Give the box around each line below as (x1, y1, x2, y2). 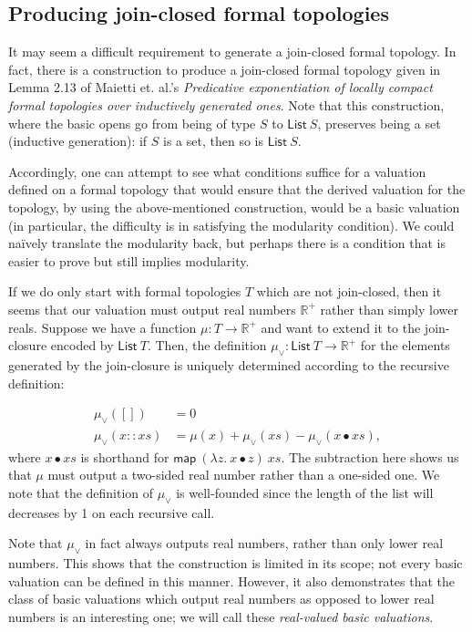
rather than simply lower (320, 299, 458, 318)
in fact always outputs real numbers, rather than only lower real (85, 534, 444, 553)
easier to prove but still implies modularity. (8, 251, 250, 270)
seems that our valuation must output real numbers (8, 299, 296, 318)
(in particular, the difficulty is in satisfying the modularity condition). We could (8, 215, 455, 234)
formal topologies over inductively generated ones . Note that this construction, (8, 95, 445, 114)
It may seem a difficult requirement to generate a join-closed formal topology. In (8, 42, 457, 61)
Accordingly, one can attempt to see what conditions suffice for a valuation (8, 161, 426, 181)
